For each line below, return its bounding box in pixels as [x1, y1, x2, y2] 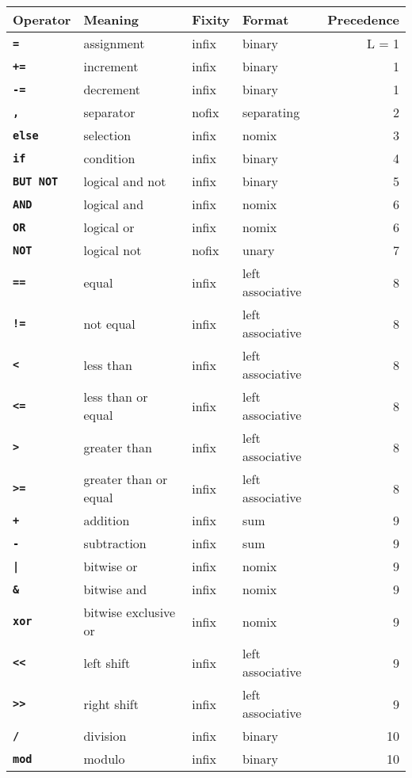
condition [83, 149, 135, 167]
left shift [83, 653, 131, 672]
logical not [83, 241, 142, 259]
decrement [83, 80, 141, 98]
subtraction [83, 534, 147, 552]
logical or [83, 218, 135, 236]
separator [83, 103, 135, 121]
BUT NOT [13, 174, 59, 188]
